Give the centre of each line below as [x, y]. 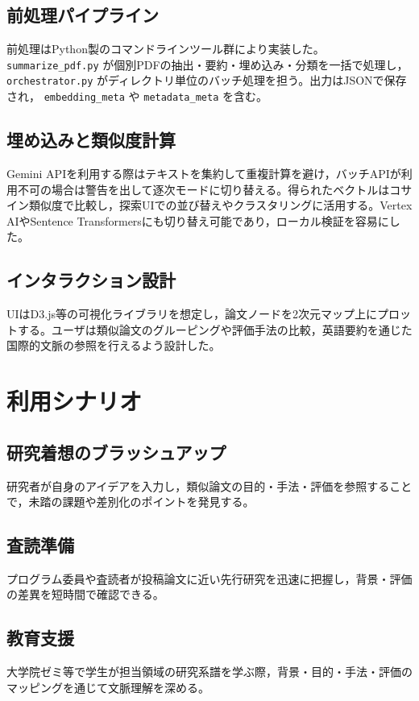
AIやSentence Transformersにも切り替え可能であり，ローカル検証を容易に [198, 220]
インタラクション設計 [91, 280]
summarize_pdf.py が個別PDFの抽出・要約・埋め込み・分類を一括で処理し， [207, 64]
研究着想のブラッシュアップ [116, 452]
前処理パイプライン [83, 15]
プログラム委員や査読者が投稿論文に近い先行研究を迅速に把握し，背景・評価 [209, 578]
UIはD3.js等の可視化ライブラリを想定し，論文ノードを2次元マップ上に [192, 314]
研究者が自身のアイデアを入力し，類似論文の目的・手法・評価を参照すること [209, 485]
